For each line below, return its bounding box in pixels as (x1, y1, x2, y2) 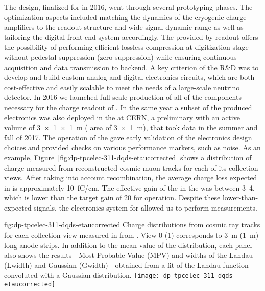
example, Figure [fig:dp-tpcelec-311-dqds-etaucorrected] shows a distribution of (4, 152, 252, 162)
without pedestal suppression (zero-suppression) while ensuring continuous (4, 51, 237, 62)
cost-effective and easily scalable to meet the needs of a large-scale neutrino (4, 81, 240, 92)
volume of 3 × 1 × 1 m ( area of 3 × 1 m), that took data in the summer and (4, 122, 258, 133)
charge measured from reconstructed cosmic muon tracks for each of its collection (4, 162, 258, 173)
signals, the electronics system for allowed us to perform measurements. (34, 202, 257, 213)
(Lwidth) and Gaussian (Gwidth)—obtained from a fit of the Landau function (4, 259, 249, 270)
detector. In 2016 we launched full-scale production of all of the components (4, 92, 242, 102)
